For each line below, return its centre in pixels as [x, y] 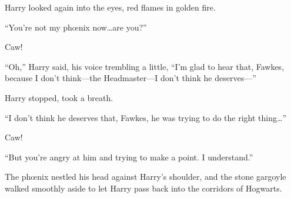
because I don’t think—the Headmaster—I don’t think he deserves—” [131, 78]
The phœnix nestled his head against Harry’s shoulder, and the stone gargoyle [145, 177]
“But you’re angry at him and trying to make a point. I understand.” [129, 157]
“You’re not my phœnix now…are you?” [76, 27]
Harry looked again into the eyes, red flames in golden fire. [110, 7]
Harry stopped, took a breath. [59, 97]
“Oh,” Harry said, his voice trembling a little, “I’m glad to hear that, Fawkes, [145, 66]
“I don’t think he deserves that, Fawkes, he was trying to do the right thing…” [145, 117]
